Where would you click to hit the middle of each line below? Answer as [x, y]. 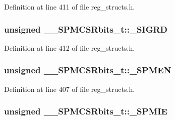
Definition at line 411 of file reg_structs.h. [70, 7]
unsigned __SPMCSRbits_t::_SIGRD [86, 29]
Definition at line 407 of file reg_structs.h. [70, 89]
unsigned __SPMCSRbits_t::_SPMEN [88, 70]
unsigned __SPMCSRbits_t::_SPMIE [86, 111]
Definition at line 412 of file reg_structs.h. [70, 47]
